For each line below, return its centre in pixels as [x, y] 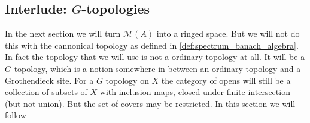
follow [16, 115]
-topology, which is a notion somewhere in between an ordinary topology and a [156, 68]
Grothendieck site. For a [49, 80]
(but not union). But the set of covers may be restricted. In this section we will [150, 103]
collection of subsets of [46, 92]
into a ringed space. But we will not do [228, 34]
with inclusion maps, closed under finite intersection [195, 92]
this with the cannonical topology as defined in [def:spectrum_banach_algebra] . [152, 45]
